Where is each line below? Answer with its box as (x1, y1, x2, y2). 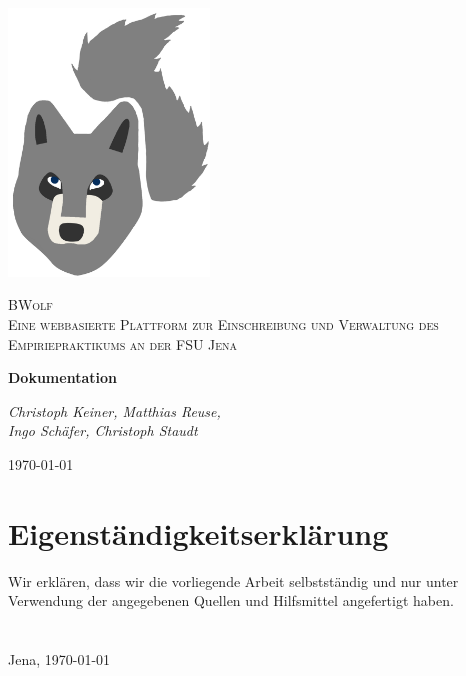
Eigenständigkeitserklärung (8, 512, 389, 553)
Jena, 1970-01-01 (8, 649, 111, 670)
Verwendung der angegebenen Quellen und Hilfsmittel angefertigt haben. (8, 590, 454, 611)
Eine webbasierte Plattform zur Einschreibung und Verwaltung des (8, 313, 439, 334)
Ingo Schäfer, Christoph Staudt (8, 420, 198, 441)
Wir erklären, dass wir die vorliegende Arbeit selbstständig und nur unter (8, 570, 459, 591)
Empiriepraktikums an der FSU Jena (8, 333, 238, 354)
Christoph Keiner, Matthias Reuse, (8, 400, 221, 421)
